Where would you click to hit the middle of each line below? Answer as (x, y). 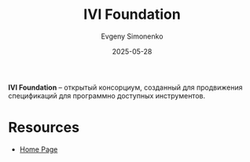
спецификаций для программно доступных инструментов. (107, 95)
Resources (44, 128)
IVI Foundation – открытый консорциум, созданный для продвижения (125, 87)
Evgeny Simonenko (132, 36)
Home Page (39, 149)
